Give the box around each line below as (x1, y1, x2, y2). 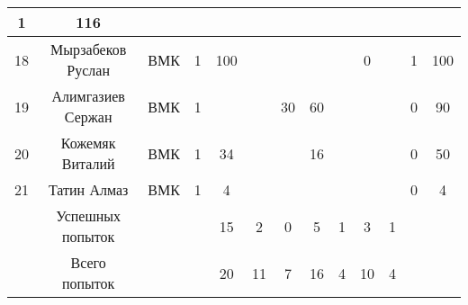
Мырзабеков (50, 39, 127, 59)
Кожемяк (60, 132, 116, 153)
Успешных (56, 205, 121, 226)
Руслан (67, 59, 110, 80)
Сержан (64, 106, 112, 127)
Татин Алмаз (48, 179, 129, 200)
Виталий (61, 153, 115, 174)
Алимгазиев (51, 85, 125, 106)
